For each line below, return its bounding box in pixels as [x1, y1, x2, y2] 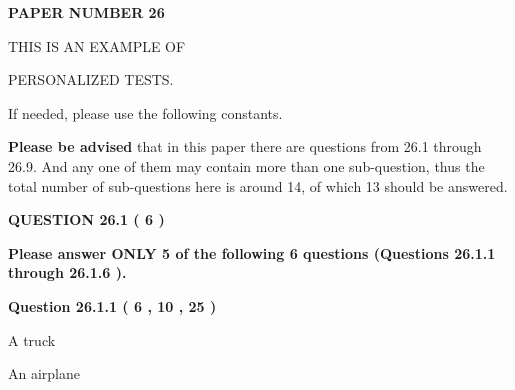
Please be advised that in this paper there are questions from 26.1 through [8, 136, 482, 157]
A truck [8, 329, 56, 350]
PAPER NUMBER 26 [8, 2, 165, 22]
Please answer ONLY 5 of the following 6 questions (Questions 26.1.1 [8, 242, 496, 263]
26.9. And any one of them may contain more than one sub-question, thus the [8, 155, 485, 176]
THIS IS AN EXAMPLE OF [8, 35, 186, 56]
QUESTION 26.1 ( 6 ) [8, 209, 165, 230]
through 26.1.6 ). [8, 262, 127, 283]
